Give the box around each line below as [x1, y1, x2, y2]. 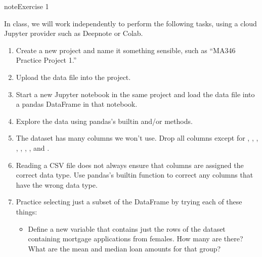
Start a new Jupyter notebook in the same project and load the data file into [16, 89, 255, 99]
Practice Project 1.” [16, 55, 77, 65]
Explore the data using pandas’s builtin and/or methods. [16, 115, 193, 126]
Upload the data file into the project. [16, 71, 131, 82]
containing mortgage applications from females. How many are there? [28, 233, 243, 244]
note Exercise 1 [4, 1, 49, 11]
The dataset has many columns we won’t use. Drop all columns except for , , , [16, 133, 258, 143]
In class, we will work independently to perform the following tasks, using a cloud [4, 18, 257, 28]
